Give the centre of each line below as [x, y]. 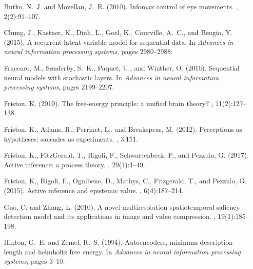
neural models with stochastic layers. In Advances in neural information [111, 77]
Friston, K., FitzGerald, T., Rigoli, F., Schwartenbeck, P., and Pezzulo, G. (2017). [126, 155]
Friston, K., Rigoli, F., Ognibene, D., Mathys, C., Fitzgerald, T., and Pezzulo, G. [125, 181]
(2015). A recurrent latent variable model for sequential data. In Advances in [119, 42]
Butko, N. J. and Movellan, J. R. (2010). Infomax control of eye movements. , [121, 6]
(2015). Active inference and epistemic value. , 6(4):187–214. [94, 190]
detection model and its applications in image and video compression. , [110, 216]
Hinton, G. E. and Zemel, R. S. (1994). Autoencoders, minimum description [118, 242]
